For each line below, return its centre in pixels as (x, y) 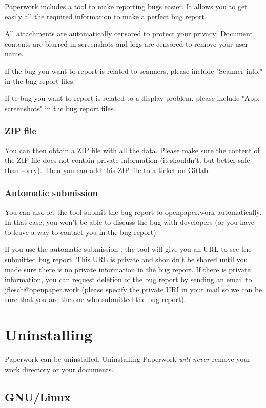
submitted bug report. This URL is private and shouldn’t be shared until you (126, 259)
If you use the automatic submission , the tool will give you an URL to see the (128, 249)
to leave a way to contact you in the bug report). (81, 232)
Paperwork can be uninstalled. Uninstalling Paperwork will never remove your (128, 359)
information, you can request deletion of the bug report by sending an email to (128, 279)
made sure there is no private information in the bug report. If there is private (128, 269)
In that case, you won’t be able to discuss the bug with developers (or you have (129, 222)
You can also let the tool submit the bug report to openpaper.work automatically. (133, 212)
